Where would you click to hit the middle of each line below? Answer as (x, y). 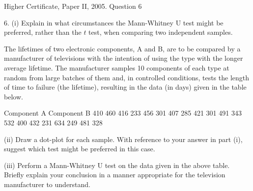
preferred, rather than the (43, 32)
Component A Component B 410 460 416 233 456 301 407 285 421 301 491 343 (123, 113)
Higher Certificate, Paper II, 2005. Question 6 (73, 6)
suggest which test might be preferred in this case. (80, 149)
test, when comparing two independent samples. (161, 32)
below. (14, 96)
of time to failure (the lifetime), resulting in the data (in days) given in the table (125, 87)
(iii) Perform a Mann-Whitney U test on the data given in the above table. (117, 165)
